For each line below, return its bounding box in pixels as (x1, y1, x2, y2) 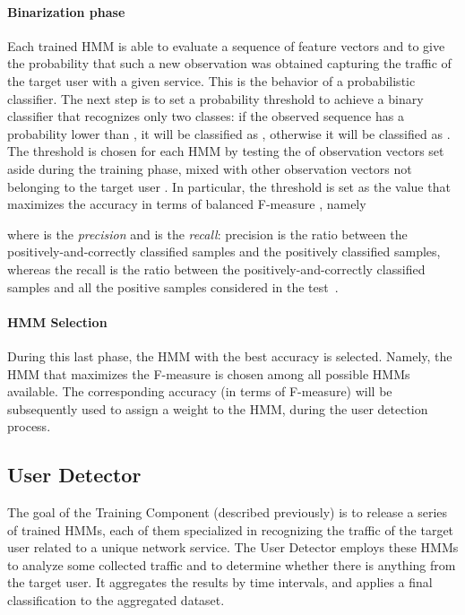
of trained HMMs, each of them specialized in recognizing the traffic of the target (7, 520, 454, 539)
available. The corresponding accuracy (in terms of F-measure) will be (7, 382, 392, 401)
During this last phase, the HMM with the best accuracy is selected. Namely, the (7, 346, 452, 365)
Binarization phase (7, 2, 125, 21)
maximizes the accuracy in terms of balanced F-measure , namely (7, 195, 366, 213)
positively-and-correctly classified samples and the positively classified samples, (7, 242, 441, 261)
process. (7, 417, 51, 436)
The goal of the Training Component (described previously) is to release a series (7, 503, 448, 522)
